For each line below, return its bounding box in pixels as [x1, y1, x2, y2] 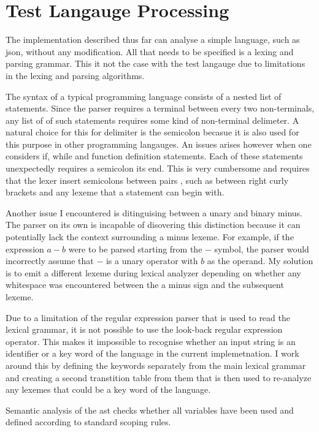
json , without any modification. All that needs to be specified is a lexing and [6, 45, 294, 58]
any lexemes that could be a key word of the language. [6, 383, 211, 396]
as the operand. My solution [207, 254, 313, 267]
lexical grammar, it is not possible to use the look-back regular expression [6, 323, 283, 336]
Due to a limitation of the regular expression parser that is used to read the [6, 311, 290, 324]
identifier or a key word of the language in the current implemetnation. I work [6, 347, 299, 360]
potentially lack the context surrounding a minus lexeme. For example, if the [6, 230, 294, 243]
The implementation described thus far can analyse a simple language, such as [6, 33, 300, 46]
